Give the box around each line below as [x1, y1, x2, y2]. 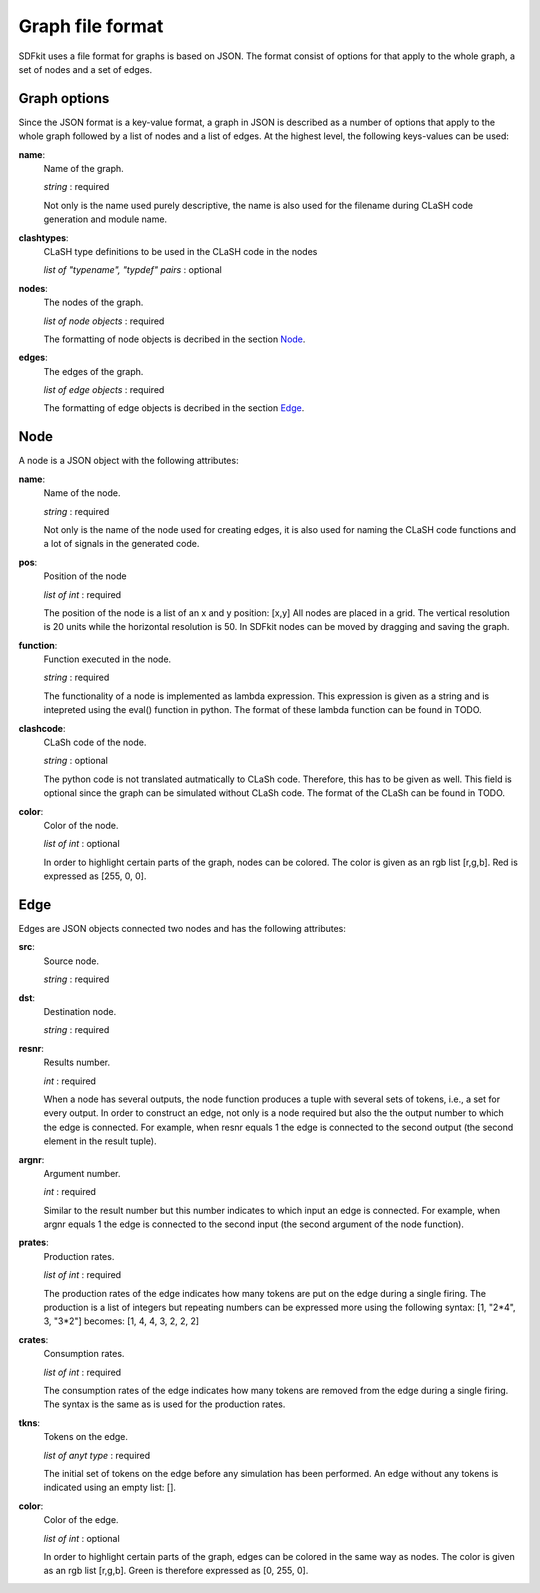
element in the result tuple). [43, 1135, 157, 1147]
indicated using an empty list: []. [43, 1481, 177, 1494]
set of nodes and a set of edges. [18, 63, 153, 75]
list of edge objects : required [43, 384, 165, 396]
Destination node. [43, 1006, 117, 1018]
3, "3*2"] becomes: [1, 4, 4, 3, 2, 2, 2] [43, 1315, 200, 1327]
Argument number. [43, 1167, 121, 1179]
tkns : [18, 1416, 40, 1429]
